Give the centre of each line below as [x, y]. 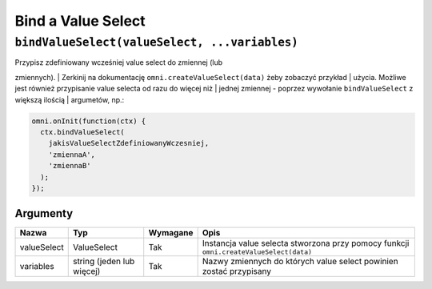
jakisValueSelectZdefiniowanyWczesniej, [129, 143]
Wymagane [171, 233]
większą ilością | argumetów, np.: [70, 99]
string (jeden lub [104, 262]
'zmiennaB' [70, 166]
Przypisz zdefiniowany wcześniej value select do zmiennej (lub [119, 62]
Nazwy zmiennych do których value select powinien [300, 262]
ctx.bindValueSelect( [83, 132]
